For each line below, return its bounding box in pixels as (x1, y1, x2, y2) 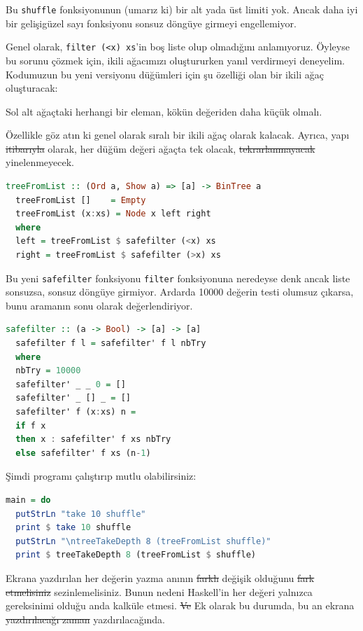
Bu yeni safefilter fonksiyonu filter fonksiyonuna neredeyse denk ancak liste (6, 270, 350, 285)
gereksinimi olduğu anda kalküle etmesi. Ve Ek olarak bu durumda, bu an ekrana (6, 598, 355, 613)
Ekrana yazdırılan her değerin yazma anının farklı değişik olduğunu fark (6, 570, 315, 585)
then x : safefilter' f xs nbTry (15, 434, 171, 445)
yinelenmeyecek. (6, 155, 74, 169)
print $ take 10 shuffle (15, 522, 131, 533)
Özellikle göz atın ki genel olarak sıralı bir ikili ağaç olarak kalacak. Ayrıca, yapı (6, 127, 350, 142)
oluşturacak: (6, 81, 58, 95)
